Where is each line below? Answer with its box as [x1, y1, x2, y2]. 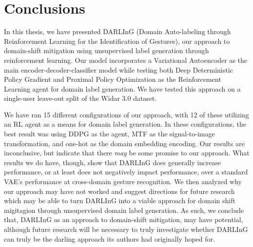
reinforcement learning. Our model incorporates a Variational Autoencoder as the [4, 55, 248, 65]
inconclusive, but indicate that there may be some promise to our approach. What [4, 148, 250, 158]
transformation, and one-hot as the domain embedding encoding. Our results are [4, 138, 245, 148]
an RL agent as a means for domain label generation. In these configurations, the [4, 119, 247, 129]
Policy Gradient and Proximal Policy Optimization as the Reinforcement [4, 74, 221, 84]
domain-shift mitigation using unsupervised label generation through [4, 45, 209, 56]
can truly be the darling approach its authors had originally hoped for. [4, 233, 215, 244]
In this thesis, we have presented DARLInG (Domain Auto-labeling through [4, 26, 231, 37]
